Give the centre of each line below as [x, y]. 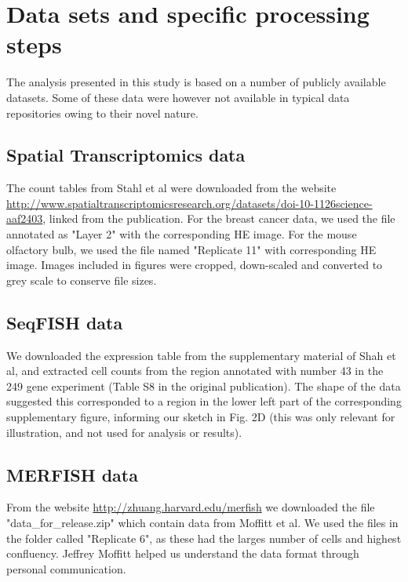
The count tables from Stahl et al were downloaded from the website [171, 188]
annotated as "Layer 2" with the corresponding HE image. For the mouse [182, 234]
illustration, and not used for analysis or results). [124, 432]
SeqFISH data [65, 322]
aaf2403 [25, 218]
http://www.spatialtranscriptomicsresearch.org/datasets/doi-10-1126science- [189, 203]
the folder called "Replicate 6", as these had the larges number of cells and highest [204, 538]
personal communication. [66, 568]
